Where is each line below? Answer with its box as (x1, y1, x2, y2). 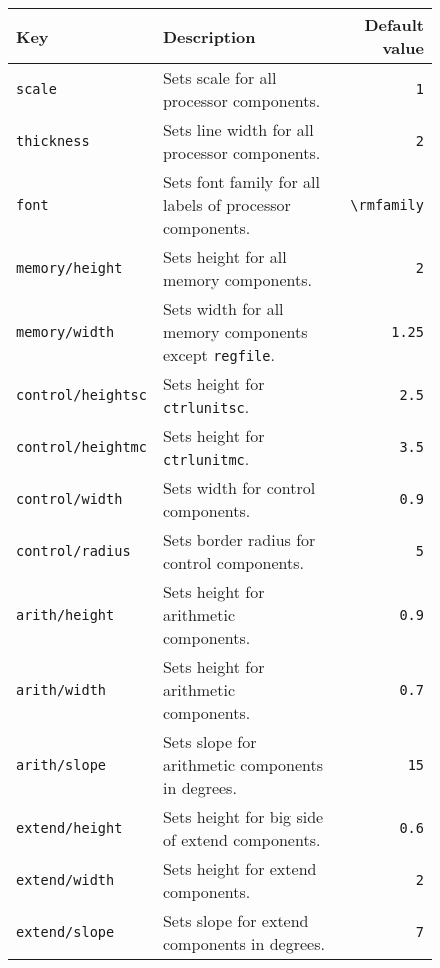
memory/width (16, 323, 115, 340)
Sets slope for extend (162, 909, 309, 932)
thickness (16, 133, 90, 149)
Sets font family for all (162, 170, 320, 193)
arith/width (16, 681, 107, 698)
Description (162, 24, 256, 48)
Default (364, 13, 424, 36)
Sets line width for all (162, 118, 314, 141)
